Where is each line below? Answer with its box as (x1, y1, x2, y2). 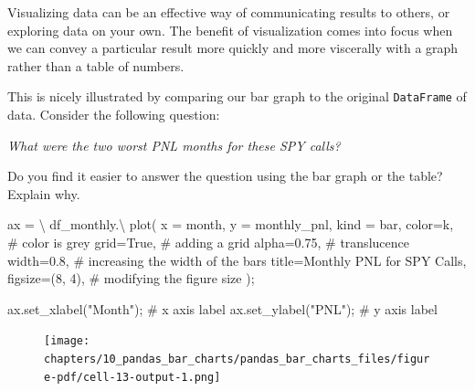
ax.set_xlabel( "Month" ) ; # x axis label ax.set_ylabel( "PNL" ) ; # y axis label (7, 299, 438, 318)
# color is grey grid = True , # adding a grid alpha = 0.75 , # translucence (7, 233, 409, 251)
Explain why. (7, 184, 80, 203)
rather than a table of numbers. (7, 56, 185, 75)
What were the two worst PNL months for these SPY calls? (7, 135, 341, 154)
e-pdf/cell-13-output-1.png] (44, 370, 221, 384)
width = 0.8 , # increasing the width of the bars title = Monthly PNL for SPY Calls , (7, 250, 467, 269)
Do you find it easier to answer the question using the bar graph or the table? (7, 166, 443, 185)
